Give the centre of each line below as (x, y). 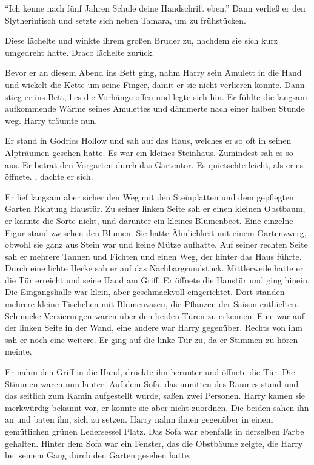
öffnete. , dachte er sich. (49, 176)
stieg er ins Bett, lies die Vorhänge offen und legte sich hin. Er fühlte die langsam (156, 96)
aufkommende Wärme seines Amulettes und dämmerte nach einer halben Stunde (155, 108)
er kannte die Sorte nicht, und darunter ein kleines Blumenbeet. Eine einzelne (149, 220)
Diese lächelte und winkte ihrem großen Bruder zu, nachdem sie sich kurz (141, 40)
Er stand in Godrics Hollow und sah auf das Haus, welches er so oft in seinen (148, 141)
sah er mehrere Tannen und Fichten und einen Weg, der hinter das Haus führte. (153, 256)
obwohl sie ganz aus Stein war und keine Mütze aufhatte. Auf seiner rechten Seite (156, 244)
